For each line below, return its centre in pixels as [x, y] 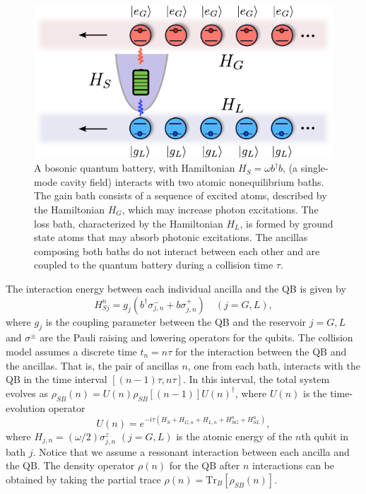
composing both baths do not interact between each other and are [177, 251]
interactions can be [293, 465]
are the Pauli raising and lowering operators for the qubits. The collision [196, 337]
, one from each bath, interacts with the [274, 365]
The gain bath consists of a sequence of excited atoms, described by [181, 195]
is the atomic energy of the [234, 436]
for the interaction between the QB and [261, 351]
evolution [26, 407]
